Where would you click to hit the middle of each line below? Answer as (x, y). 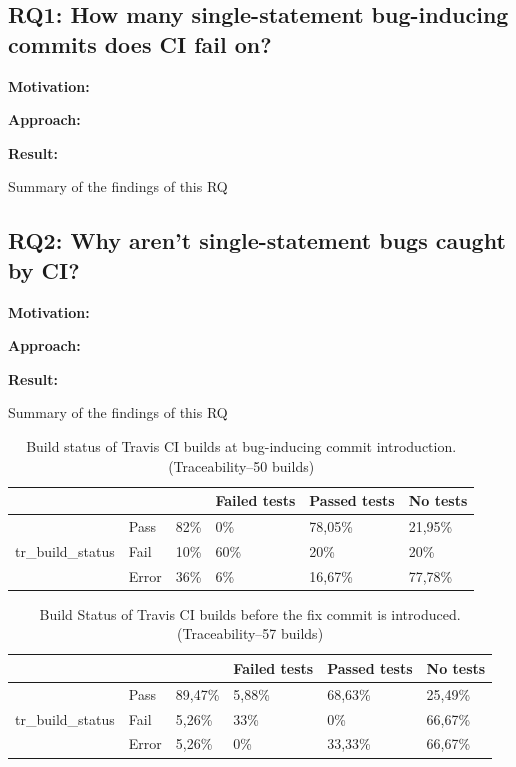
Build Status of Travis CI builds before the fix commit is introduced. (250, 613)
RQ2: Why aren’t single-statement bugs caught (257, 240)
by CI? (44, 269)
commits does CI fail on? (140, 43)
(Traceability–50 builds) (241, 465)
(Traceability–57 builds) (250, 633)
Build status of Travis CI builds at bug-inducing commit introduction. (241, 445)
